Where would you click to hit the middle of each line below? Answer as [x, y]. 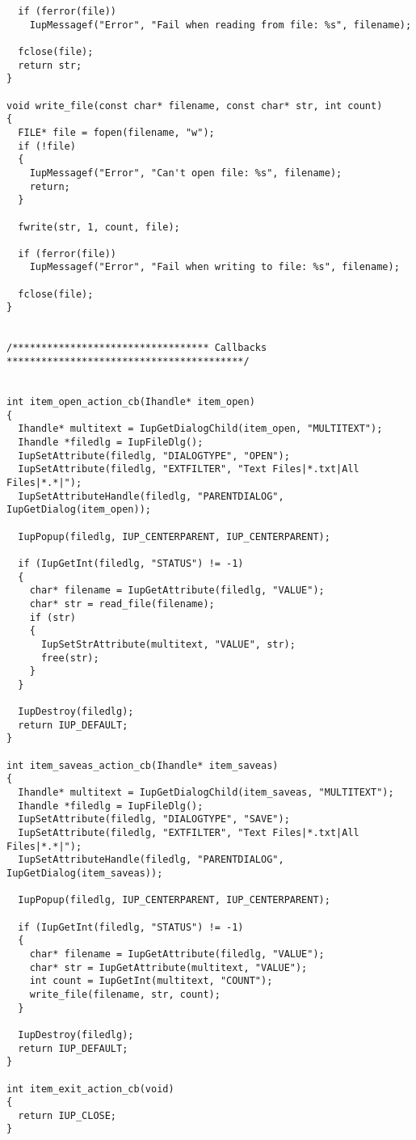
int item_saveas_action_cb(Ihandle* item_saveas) [143, 765]
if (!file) [47, 146]
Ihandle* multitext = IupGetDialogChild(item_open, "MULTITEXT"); [200, 429]
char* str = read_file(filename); [122, 604]
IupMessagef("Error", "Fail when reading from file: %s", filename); [221, 25]
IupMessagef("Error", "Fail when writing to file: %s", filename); [214, 267]
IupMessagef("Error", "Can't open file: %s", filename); [186, 173]
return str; [50, 65]
